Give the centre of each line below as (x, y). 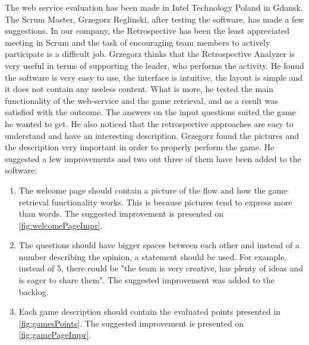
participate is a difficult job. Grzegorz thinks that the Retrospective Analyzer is (150, 54)
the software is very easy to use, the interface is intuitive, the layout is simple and (154, 77)
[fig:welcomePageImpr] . (61, 225)
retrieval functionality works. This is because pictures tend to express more (155, 202)
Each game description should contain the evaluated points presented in (149, 311)
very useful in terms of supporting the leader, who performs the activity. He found (154, 65)
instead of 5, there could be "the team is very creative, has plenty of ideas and (161, 268)
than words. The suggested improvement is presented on (121, 213)
